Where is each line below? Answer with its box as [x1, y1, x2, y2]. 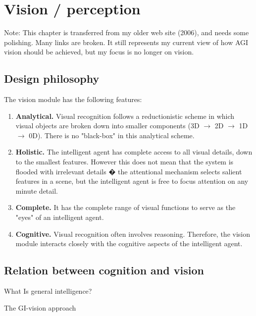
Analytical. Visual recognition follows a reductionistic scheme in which [15, 110, 235, 121]
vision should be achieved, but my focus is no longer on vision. [4, 47, 194, 57]
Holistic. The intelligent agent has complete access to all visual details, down [15, 147, 253, 157]
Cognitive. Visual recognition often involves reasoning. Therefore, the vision [15, 228, 250, 239]
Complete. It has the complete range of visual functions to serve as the [15, 202, 236, 212]
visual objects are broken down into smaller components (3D [15, 120, 200, 131]
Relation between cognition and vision [4, 263, 204, 278]
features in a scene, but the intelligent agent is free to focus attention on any [15, 176, 249, 186]
